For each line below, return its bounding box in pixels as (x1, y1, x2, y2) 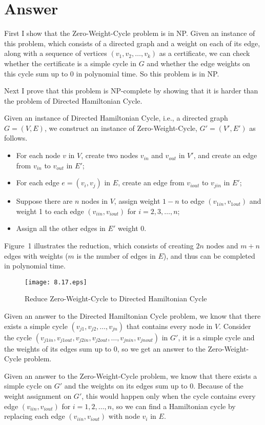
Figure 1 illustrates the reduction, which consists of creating (4, 240, 194, 251)
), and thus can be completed (163, 250, 255, 261)
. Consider (219, 320, 251, 331)
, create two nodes (81, 150, 138, 161)
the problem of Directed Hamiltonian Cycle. (4, 95, 142, 106)
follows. (4, 132, 28, 143)
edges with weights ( (4, 250, 68, 261)
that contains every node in (126, 320, 213, 331)
